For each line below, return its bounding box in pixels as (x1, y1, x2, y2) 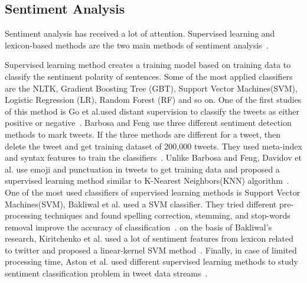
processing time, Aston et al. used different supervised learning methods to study (5, 255, 298, 268)
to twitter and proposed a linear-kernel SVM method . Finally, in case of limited (5, 243, 297, 256)
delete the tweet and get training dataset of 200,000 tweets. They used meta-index (5, 139, 302, 152)
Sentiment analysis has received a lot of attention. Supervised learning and (5, 27, 275, 40)
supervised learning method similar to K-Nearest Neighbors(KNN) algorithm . (5, 174, 289, 187)
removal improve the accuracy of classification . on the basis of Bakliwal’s (5, 220, 272, 233)
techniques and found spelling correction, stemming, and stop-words (44, 209, 290, 222)
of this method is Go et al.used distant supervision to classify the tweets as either (5, 105, 300, 117)
